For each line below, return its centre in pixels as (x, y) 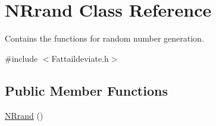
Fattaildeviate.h (80, 58)
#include (21, 58)
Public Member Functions (86, 90)
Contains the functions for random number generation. (104, 38)
